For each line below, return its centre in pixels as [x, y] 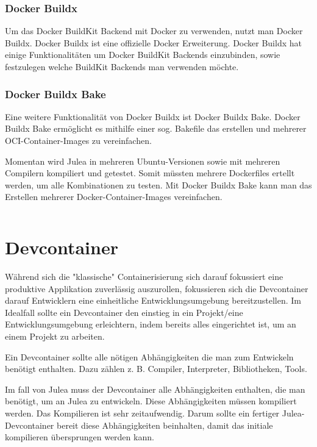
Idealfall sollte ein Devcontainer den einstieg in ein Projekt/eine [124, 312]
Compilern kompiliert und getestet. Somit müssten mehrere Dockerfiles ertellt [150, 173]
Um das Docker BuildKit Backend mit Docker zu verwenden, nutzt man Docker [154, 31]
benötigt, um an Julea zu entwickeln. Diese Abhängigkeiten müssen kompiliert [151, 401]
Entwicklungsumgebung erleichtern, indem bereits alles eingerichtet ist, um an [151, 324]
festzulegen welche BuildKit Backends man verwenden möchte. [122, 66]
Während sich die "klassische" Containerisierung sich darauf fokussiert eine [144, 277]
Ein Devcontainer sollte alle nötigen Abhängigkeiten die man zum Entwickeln [149, 356]
